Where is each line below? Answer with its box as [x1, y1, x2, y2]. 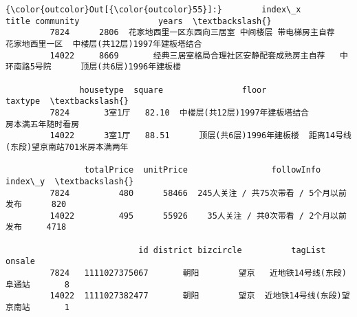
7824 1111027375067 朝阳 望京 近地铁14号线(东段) [50, 268, 347, 278]
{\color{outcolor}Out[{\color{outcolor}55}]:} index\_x [6, 5, 301, 14]
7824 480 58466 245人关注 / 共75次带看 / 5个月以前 [50, 188, 347, 198]
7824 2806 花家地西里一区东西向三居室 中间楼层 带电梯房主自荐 [50, 28, 335, 38]
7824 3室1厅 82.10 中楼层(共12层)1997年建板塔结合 [50, 107, 309, 118]
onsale [6, 256, 35, 267]
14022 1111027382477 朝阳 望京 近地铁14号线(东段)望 [50, 291, 350, 301]
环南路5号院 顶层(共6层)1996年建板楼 [6, 62, 181, 72]
